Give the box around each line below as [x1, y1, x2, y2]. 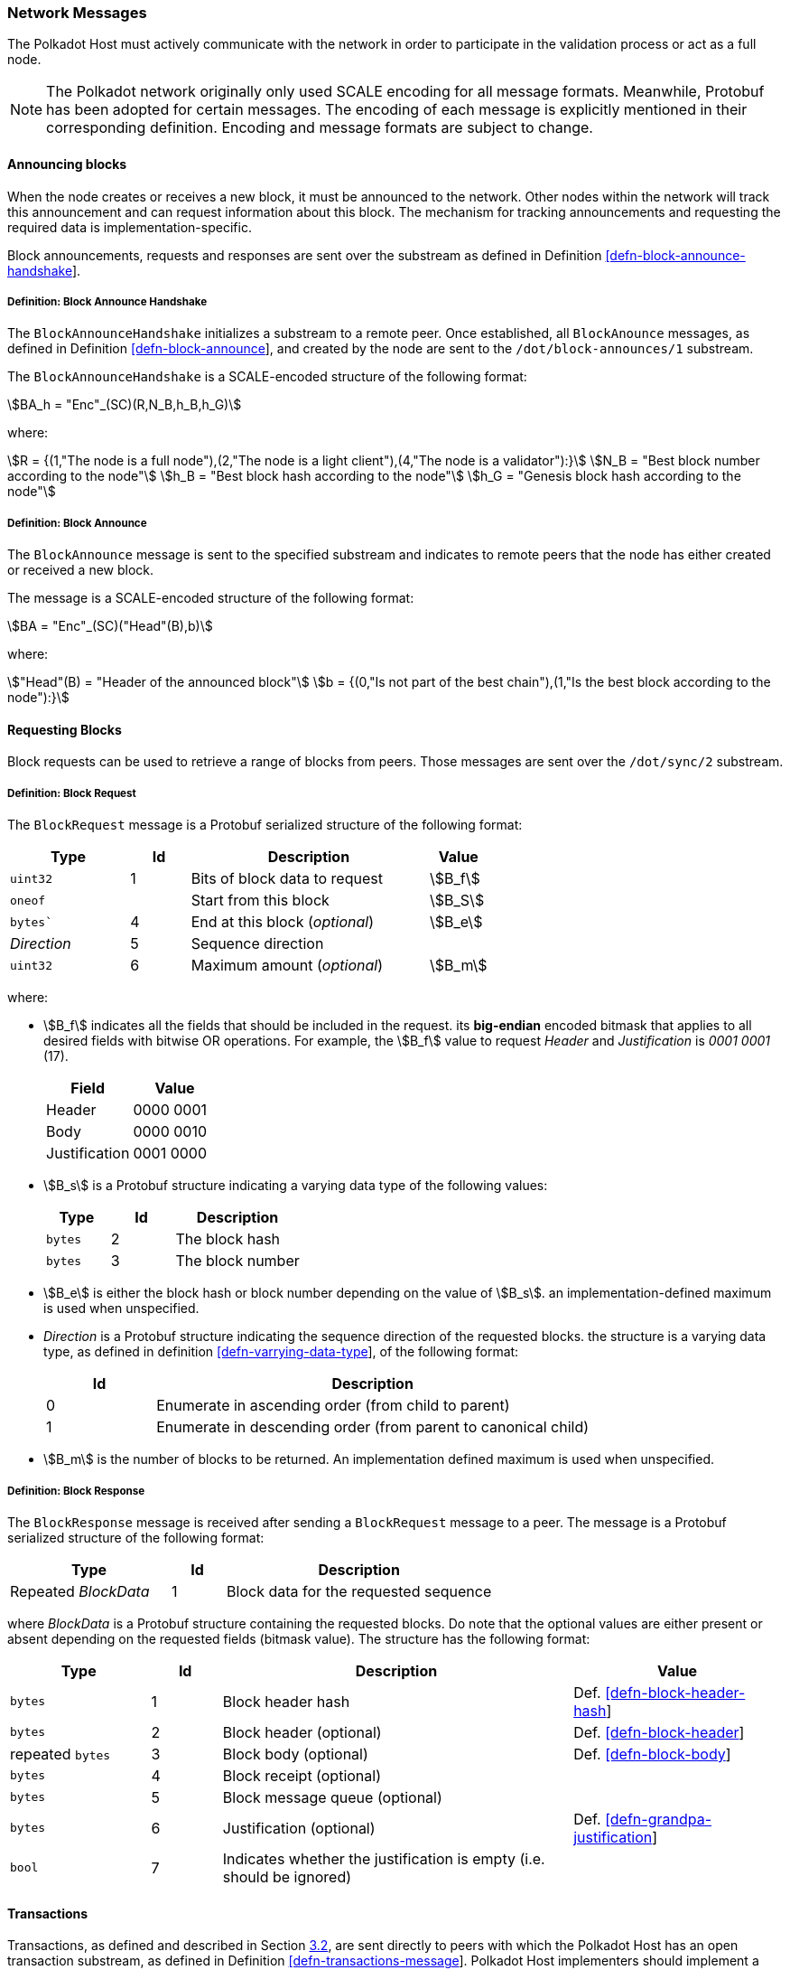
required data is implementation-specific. [7, 219, 252, 235]
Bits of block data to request [191, 869, 383, 888]
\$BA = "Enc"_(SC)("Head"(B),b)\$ [7, 618, 213, 634]
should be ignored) [222, 1867, 352, 1886]
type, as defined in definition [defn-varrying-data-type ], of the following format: [43, 1344, 519, 1360]
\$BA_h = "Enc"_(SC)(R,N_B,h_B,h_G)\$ [7, 397, 242, 413]
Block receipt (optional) [222, 1766, 382, 1785]
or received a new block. [7, 562, 154, 578]
